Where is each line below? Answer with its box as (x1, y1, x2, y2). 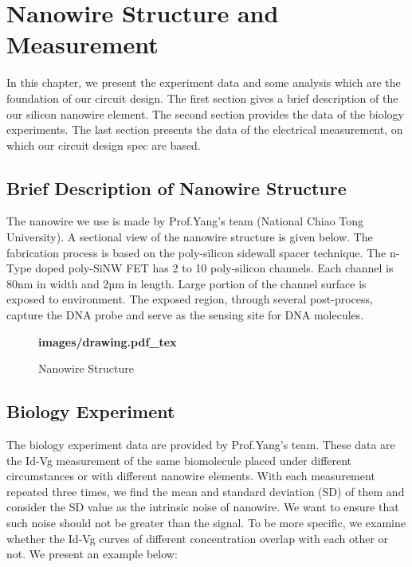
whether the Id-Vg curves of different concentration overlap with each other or (6, 530, 389, 546)
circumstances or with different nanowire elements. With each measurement (6, 467, 375, 484)
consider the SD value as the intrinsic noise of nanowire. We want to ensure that (6, 499, 399, 515)
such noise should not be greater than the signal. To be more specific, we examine (6, 514, 406, 530)
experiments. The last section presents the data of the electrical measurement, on (6, 121, 403, 138)
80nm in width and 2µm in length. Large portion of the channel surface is (6, 275, 367, 291)
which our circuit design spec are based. (6, 136, 201, 153)
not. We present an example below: (6, 545, 178, 562)
